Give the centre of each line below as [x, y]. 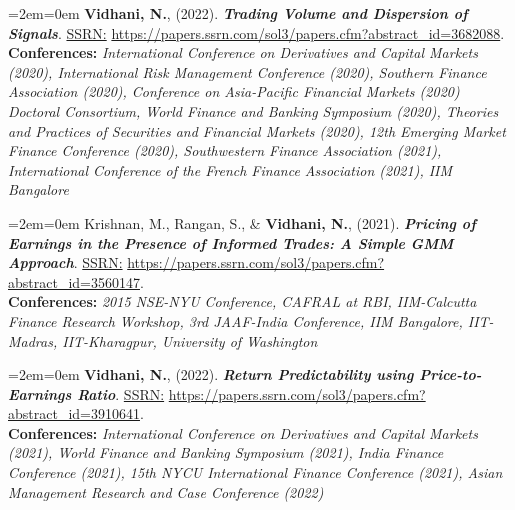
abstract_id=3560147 [74, 281]
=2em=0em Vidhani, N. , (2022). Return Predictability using [211, 374]
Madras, [33, 340]
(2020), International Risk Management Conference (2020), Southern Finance [247, 71]
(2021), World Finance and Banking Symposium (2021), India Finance [226, 452]
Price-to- [450, 374]
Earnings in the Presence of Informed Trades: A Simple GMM [231, 242]
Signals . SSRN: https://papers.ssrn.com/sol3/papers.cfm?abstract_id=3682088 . [256, 32]
